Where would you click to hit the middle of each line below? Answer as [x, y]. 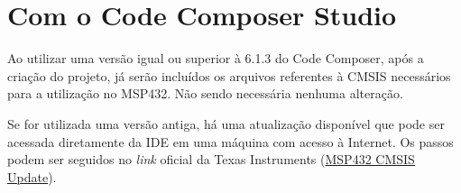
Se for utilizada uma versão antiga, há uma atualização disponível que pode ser [226, 123]
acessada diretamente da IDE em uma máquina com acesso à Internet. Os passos [230, 141]
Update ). [32, 176]
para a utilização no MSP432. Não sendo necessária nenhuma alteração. [205, 93]
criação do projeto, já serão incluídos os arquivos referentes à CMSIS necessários [229, 75]
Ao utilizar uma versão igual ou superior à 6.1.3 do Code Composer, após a [216, 58]
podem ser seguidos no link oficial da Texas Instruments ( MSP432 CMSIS [211, 159]
